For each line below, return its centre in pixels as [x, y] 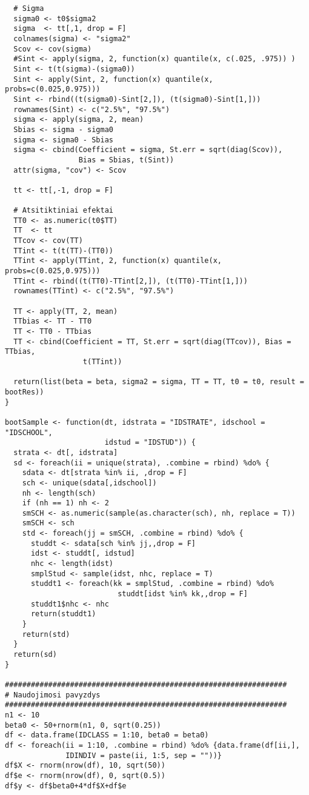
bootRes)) [25, 392]
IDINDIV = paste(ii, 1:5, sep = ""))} [144, 755]
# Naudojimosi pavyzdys [53, 695]
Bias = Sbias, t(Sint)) [126, 160]
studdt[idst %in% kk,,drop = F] [183, 594]
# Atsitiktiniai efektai [63, 211]
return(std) [46, 634]
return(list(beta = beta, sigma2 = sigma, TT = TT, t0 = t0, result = [159, 382]
